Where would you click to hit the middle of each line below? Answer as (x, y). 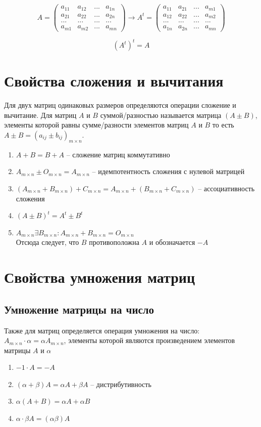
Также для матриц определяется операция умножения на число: (102, 330)
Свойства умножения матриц (100, 277)
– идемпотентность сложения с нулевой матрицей (168, 171)
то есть (223, 125)
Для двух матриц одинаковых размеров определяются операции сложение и (120, 105)
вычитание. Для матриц (40, 115)
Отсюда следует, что (47, 242)
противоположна (114, 242)
